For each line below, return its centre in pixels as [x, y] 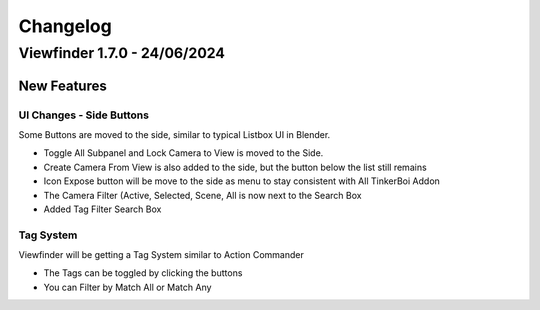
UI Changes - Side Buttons [84, 115]
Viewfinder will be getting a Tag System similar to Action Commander [161, 255]
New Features [62, 85]
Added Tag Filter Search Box [102, 209]
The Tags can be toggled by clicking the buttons [143, 273]
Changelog [65, 26]
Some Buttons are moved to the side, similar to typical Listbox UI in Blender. [174, 134]
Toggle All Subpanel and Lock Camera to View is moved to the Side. [183, 153]
